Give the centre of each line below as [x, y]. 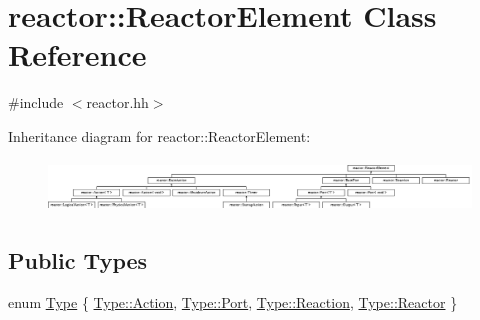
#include [36, 102]
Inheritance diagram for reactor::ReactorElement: [159, 135]
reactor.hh [117, 102]
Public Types [78, 260]
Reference [77, 54]
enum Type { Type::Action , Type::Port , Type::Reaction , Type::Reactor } [233, 301]
